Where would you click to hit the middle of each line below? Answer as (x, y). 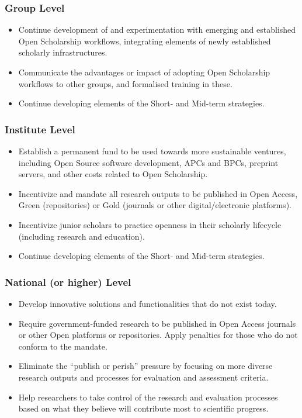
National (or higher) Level (68, 281)
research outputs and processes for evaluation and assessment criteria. (143, 377)
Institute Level (40, 129)
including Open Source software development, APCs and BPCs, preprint (148, 162)
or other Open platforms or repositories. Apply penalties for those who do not (158, 335)
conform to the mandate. (63, 346)
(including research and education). (81, 236)
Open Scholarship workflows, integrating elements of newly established (145, 41)
